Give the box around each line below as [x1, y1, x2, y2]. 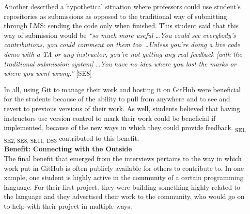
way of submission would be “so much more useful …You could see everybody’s [4, 30, 236, 40]
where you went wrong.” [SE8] [4, 68, 92, 78]
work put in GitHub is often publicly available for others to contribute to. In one [4, 163, 244, 173]
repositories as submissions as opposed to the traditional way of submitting [4, 11, 227, 21]
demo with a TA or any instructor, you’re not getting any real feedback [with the [4, 49, 242, 59]
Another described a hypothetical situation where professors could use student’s [4, 1, 241, 11]
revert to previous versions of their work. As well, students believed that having [4, 103, 240, 113]
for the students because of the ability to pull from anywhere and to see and [4, 94, 230, 104]
